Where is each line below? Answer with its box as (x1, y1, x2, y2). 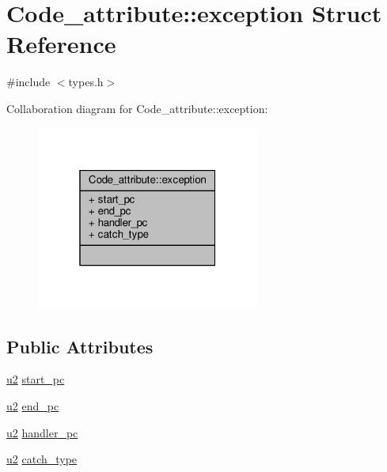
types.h (68, 74, 104, 90)
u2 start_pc (6, 371, 65, 387)
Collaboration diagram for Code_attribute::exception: (6, 100, 268, 116)
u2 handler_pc (6, 424, 78, 440)
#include (6, 74, 51, 90)
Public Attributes (6, 334, 154, 358)
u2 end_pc (6, 398, 59, 413)
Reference (6, 28, 116, 60)
